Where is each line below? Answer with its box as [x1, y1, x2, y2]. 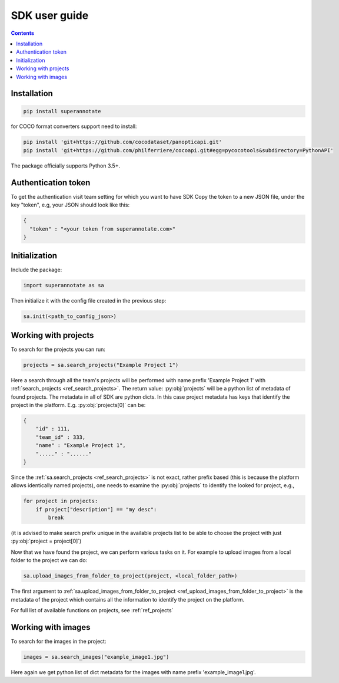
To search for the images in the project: [11, 638, 107, 645]
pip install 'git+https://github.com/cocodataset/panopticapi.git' [23, 139, 222, 146]
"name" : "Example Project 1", [35, 442, 126, 449]
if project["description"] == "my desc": [35, 506, 157, 513]
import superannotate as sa [23, 282, 104, 289]
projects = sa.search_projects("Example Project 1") [23, 362, 179, 368]
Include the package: [11, 266, 62, 274]
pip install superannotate [23, 108, 101, 114]
